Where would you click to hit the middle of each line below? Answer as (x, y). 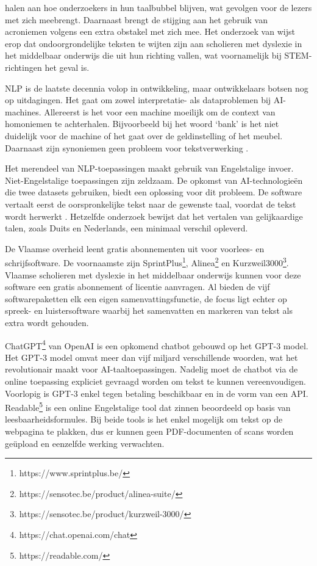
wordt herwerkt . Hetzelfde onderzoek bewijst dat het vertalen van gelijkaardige (154, 216)
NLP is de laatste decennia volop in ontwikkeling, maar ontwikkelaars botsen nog (157, 88)
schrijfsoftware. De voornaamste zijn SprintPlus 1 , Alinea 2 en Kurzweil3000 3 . (147, 262)
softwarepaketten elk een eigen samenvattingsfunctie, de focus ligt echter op (146, 298)
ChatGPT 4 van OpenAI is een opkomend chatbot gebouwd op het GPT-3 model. (157, 344)
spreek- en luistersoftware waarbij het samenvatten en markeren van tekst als (149, 310)
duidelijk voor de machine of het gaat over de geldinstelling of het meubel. (144, 135)
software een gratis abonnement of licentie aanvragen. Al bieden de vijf (137, 287)
